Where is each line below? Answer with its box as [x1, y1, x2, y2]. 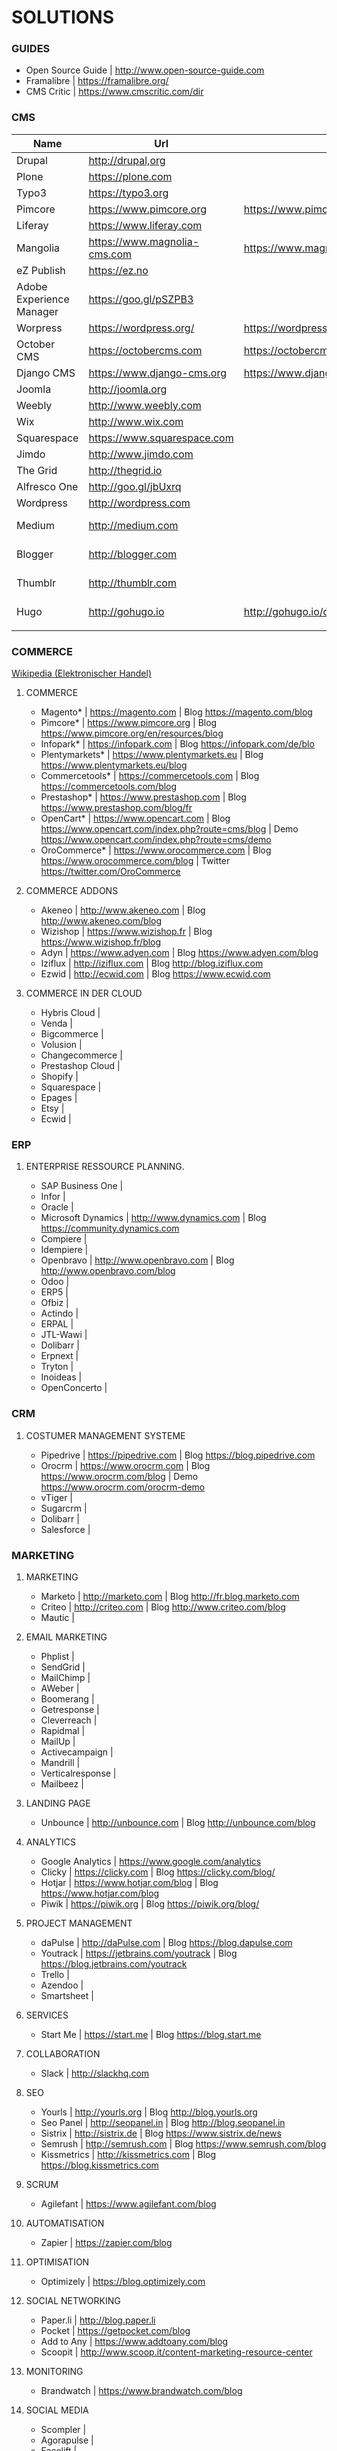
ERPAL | [40, 1318, 74, 1330]
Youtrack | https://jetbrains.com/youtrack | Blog [40, 1947, 238, 1959]
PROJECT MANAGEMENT [25, 1917, 133, 1929]
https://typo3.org [88, 186, 169, 200]
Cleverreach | [40, 1714, 98, 1726]
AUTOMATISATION [25, 2217, 105, 2229]
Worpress [16, 321, 63, 335]
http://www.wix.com [88, 414, 184, 428]
